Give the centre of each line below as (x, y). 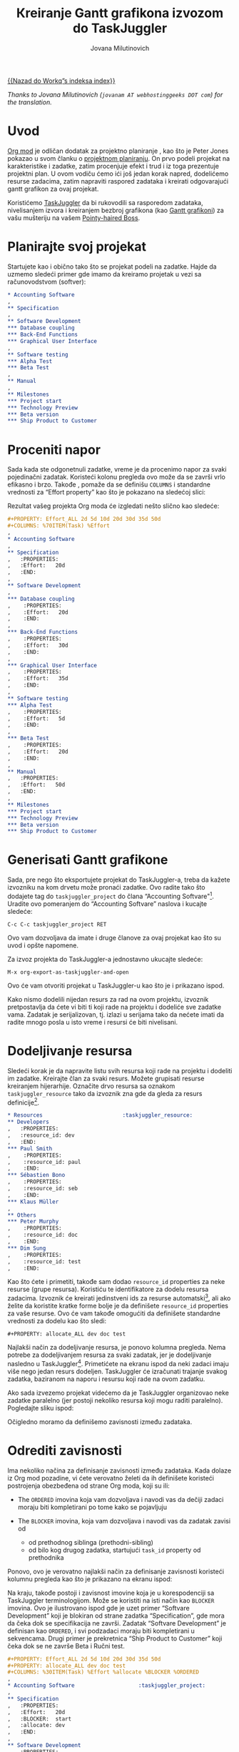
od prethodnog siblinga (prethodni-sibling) (91, 1542)
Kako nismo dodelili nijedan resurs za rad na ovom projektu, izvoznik (108, 999)
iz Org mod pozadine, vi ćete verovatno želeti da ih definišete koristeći (111, 1478)
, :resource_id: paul (44, 1162)
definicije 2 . (24, 1102)
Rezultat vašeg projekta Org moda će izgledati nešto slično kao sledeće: (113, 506)
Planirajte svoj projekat (77, 247)
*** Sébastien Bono (36, 1175)
